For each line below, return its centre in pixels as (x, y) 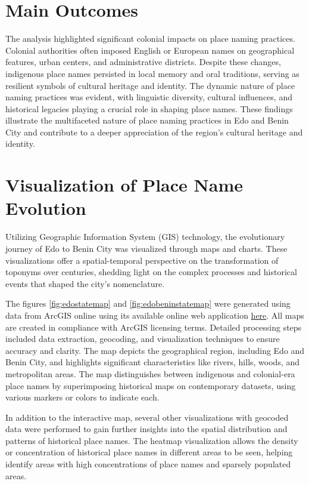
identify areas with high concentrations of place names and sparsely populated (148, 464)
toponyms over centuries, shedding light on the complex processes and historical (151, 272)
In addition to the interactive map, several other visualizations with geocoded (147, 417)
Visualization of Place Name (124, 185)
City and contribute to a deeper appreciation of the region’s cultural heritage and (154, 132)
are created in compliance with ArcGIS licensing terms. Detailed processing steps (154, 327)
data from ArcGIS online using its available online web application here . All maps (155, 315)
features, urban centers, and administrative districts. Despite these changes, (143, 62)
